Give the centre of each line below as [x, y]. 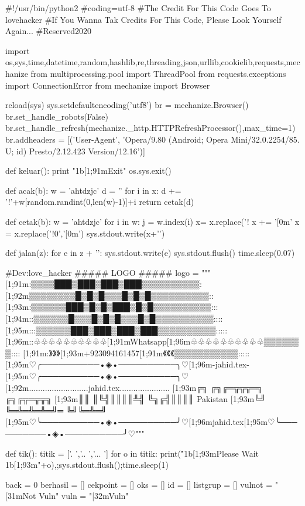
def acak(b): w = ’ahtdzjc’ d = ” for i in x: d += [93, 190]
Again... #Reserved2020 [48, 31]
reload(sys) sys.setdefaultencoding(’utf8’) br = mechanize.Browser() [127, 105]
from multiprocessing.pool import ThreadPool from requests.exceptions [158, 73]
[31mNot [21, 496]
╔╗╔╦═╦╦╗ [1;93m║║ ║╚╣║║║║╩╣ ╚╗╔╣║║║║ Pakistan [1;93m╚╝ [136, 399]
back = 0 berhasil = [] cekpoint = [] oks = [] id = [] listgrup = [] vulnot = [139, 484]
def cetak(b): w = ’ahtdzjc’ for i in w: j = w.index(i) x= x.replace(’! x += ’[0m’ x [152, 221]
